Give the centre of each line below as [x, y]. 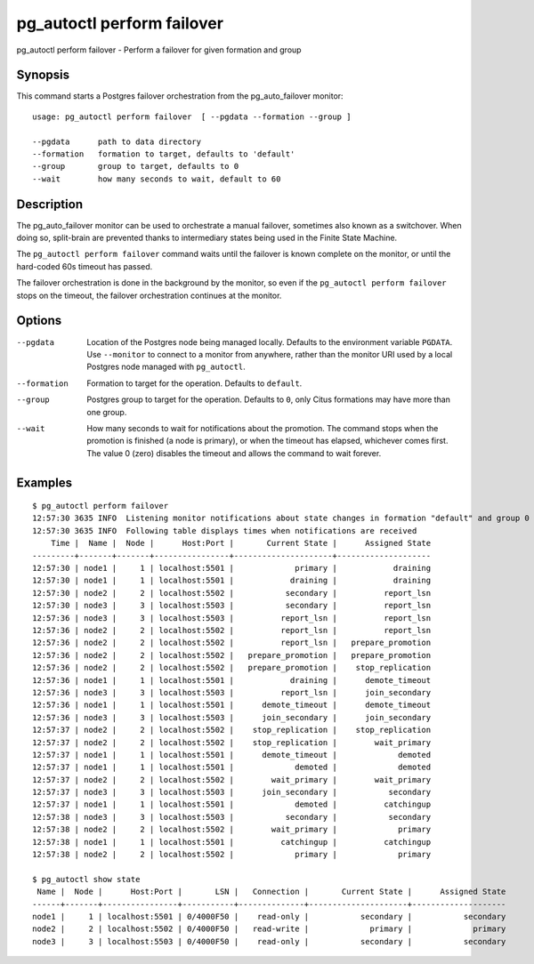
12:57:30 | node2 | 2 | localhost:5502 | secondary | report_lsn [232, 593]
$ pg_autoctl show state [86, 879]
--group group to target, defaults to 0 [136, 166]
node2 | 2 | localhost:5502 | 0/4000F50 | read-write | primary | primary [269, 929]
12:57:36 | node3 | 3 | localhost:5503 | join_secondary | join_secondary [232, 717]
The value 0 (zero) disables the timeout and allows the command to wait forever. [234, 453]
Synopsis [43, 75]
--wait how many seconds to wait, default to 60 [157, 179]
